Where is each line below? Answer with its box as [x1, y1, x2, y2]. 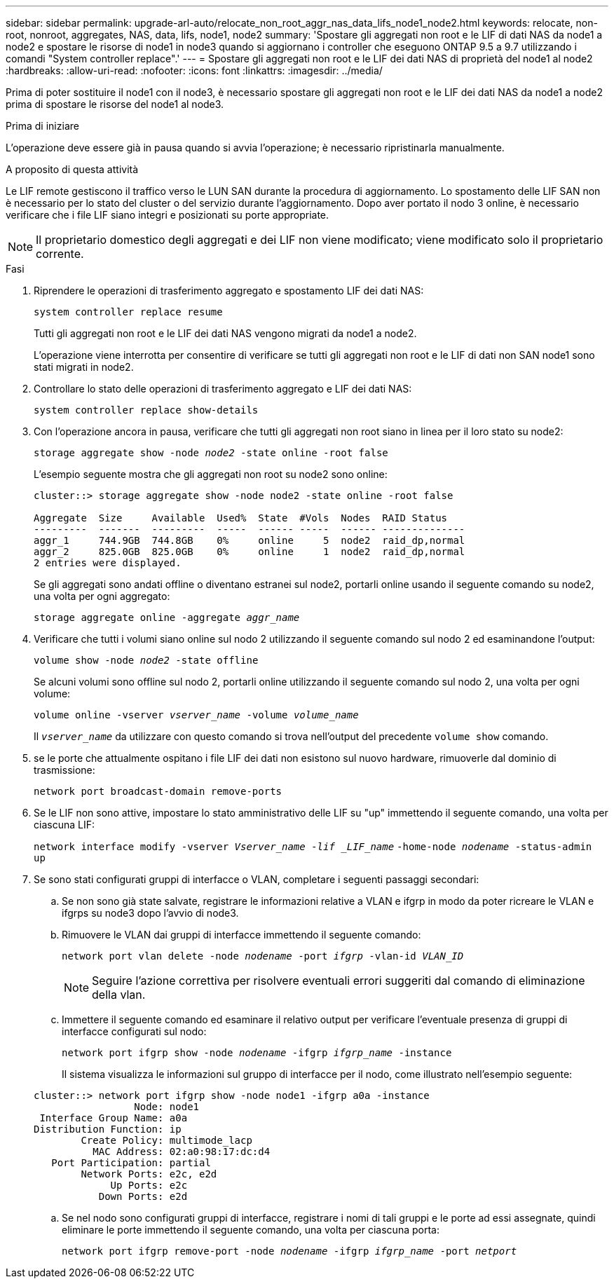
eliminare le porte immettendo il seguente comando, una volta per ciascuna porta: [62, 1224, 439, 1236]
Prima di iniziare [6, 120, 79, 132]
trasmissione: [34, 764, 95, 776]
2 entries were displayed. [34, 557, 182, 568]
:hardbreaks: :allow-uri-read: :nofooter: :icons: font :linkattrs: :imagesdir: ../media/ [6, 64, 383, 76]
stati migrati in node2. [34, 361, 134, 373]
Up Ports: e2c [110, 1180, 188, 1191]
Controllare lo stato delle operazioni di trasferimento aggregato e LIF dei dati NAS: [34, 383, 412, 395]
